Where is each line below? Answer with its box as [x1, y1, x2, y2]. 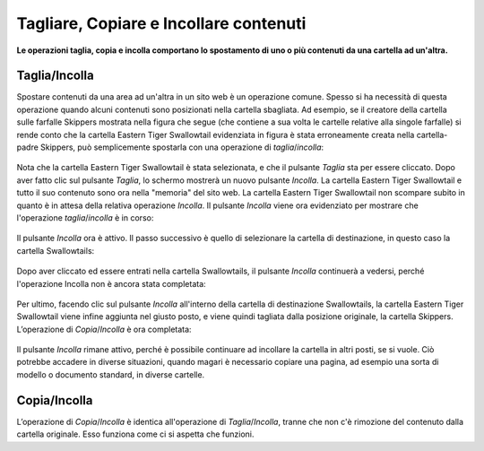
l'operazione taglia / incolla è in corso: [16, 212, 154, 223]
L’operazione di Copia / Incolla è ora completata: [16, 324, 192, 334]
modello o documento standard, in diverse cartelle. [16, 369, 205, 380]
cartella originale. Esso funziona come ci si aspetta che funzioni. [16, 429, 255, 439]
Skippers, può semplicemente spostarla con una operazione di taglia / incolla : [40, 142, 324, 152]
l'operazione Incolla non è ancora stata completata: [16, 278, 206, 289]
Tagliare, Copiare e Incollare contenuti [16, 13, 307, 33]
